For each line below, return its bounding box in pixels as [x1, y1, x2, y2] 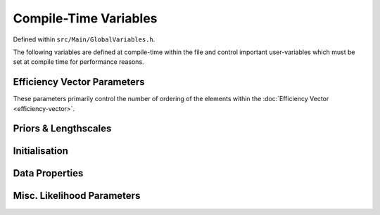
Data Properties [13, 167, 84, 179]
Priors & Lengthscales [13, 123, 112, 135]
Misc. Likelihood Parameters [13, 190, 141, 202]
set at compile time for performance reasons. [13, 58, 144, 66]
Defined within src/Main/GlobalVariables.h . [13, 35, 156, 44]
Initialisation [13, 145, 68, 157]
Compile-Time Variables [13, 11, 158, 26]
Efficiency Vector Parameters [13, 76, 145, 88]
